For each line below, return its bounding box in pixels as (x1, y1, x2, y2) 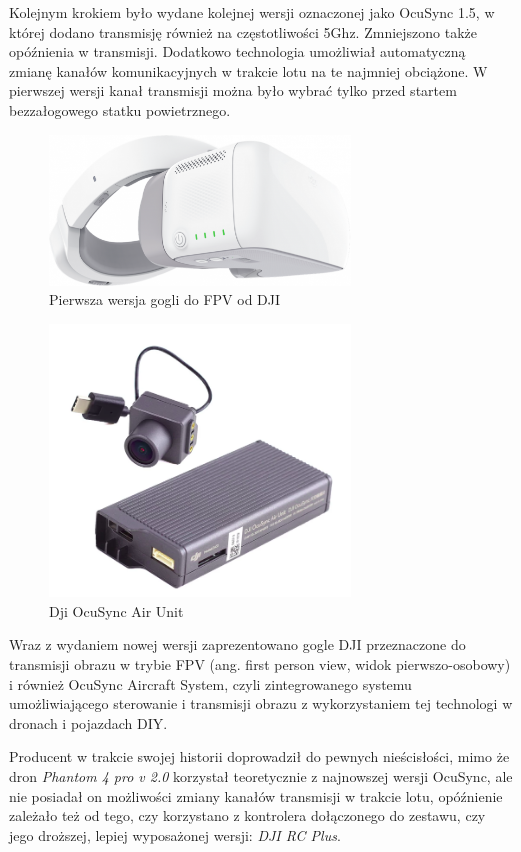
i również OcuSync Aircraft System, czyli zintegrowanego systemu (9, 673, 412, 694)
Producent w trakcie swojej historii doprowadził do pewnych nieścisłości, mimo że (9, 746, 510, 767)
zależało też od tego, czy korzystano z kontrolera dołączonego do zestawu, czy (9, 805, 486, 826)
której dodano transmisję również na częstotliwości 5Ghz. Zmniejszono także (9, 21, 478, 42)
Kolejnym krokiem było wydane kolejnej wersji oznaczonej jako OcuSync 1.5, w (9, 2, 495, 22)
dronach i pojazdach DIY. (9, 712, 168, 733)
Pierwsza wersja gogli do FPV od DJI (49, 289, 281, 310)
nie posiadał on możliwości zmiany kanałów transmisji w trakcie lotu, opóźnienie (9, 785, 503, 806)
